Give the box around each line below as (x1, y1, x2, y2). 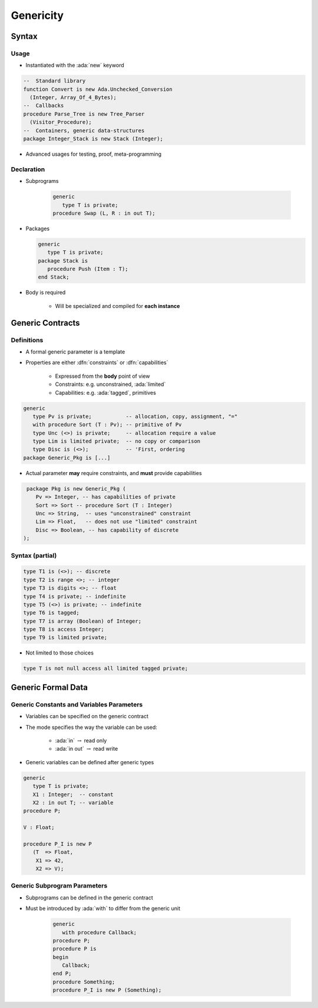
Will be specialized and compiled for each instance (55, 302, 180, 309)
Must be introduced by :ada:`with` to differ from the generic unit (25, 905, 181, 912)
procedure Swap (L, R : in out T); (52, 210, 155, 217)
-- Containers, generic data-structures (23, 127, 145, 134)
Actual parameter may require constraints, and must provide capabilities (25, 469, 203, 476)
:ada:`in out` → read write (55, 745, 118, 752)
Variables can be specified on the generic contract (25, 713, 148, 720)
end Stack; (38, 274, 69, 280)
